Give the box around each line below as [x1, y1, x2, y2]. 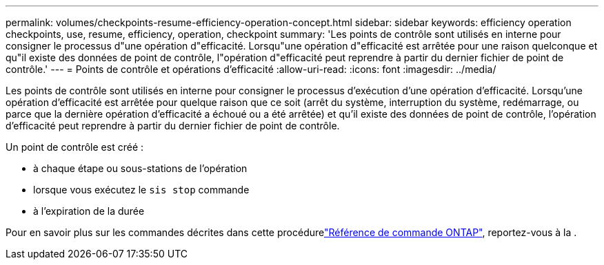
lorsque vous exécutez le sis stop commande [33, 184, 250, 195]
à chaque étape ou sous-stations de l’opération [33, 162, 248, 174]
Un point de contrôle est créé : [6, 141, 144, 153]
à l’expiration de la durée [33, 205, 145, 217]
